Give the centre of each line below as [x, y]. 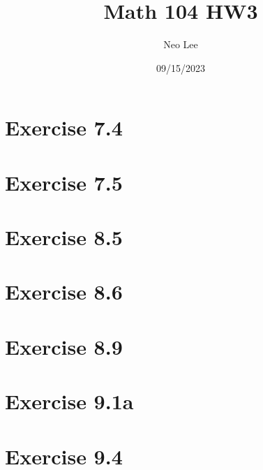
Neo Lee [181, 44]
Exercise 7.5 [64, 182]
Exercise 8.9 [64, 346]
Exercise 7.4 [64, 127]
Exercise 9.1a [69, 401]
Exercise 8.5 [64, 237]
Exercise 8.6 [64, 292]
